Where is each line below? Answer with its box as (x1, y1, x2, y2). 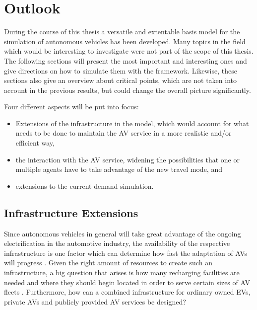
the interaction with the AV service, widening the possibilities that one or (15, 154, 240, 164)
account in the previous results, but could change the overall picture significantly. (4, 84, 251, 95)
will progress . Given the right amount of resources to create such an (4, 257, 212, 268)
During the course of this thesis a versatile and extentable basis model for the (4, 26, 240, 37)
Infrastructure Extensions (4, 205, 138, 220)
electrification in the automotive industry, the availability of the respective (4, 238, 230, 248)
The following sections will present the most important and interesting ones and (4, 55, 247, 66)
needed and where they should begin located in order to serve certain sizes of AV (4, 277, 250, 287)
